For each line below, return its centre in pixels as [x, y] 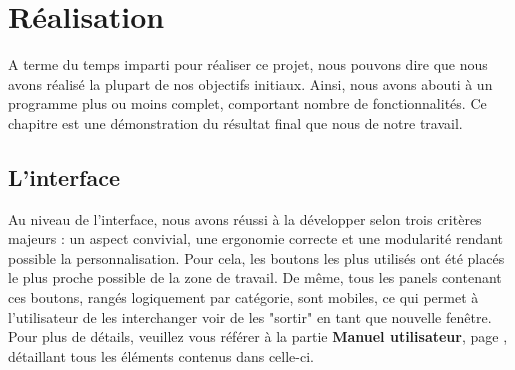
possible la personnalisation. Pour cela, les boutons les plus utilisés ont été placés [256, 257]
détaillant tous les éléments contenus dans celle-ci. [161, 355]
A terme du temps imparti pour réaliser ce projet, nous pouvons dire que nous [248, 64]
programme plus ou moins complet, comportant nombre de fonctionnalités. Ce [247, 103]
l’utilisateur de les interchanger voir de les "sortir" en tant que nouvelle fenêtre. [250, 316]
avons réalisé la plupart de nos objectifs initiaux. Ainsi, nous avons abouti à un [250, 83]
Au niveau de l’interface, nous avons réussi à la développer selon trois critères [245, 218]
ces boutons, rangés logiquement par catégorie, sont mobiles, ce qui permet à [243, 297]
